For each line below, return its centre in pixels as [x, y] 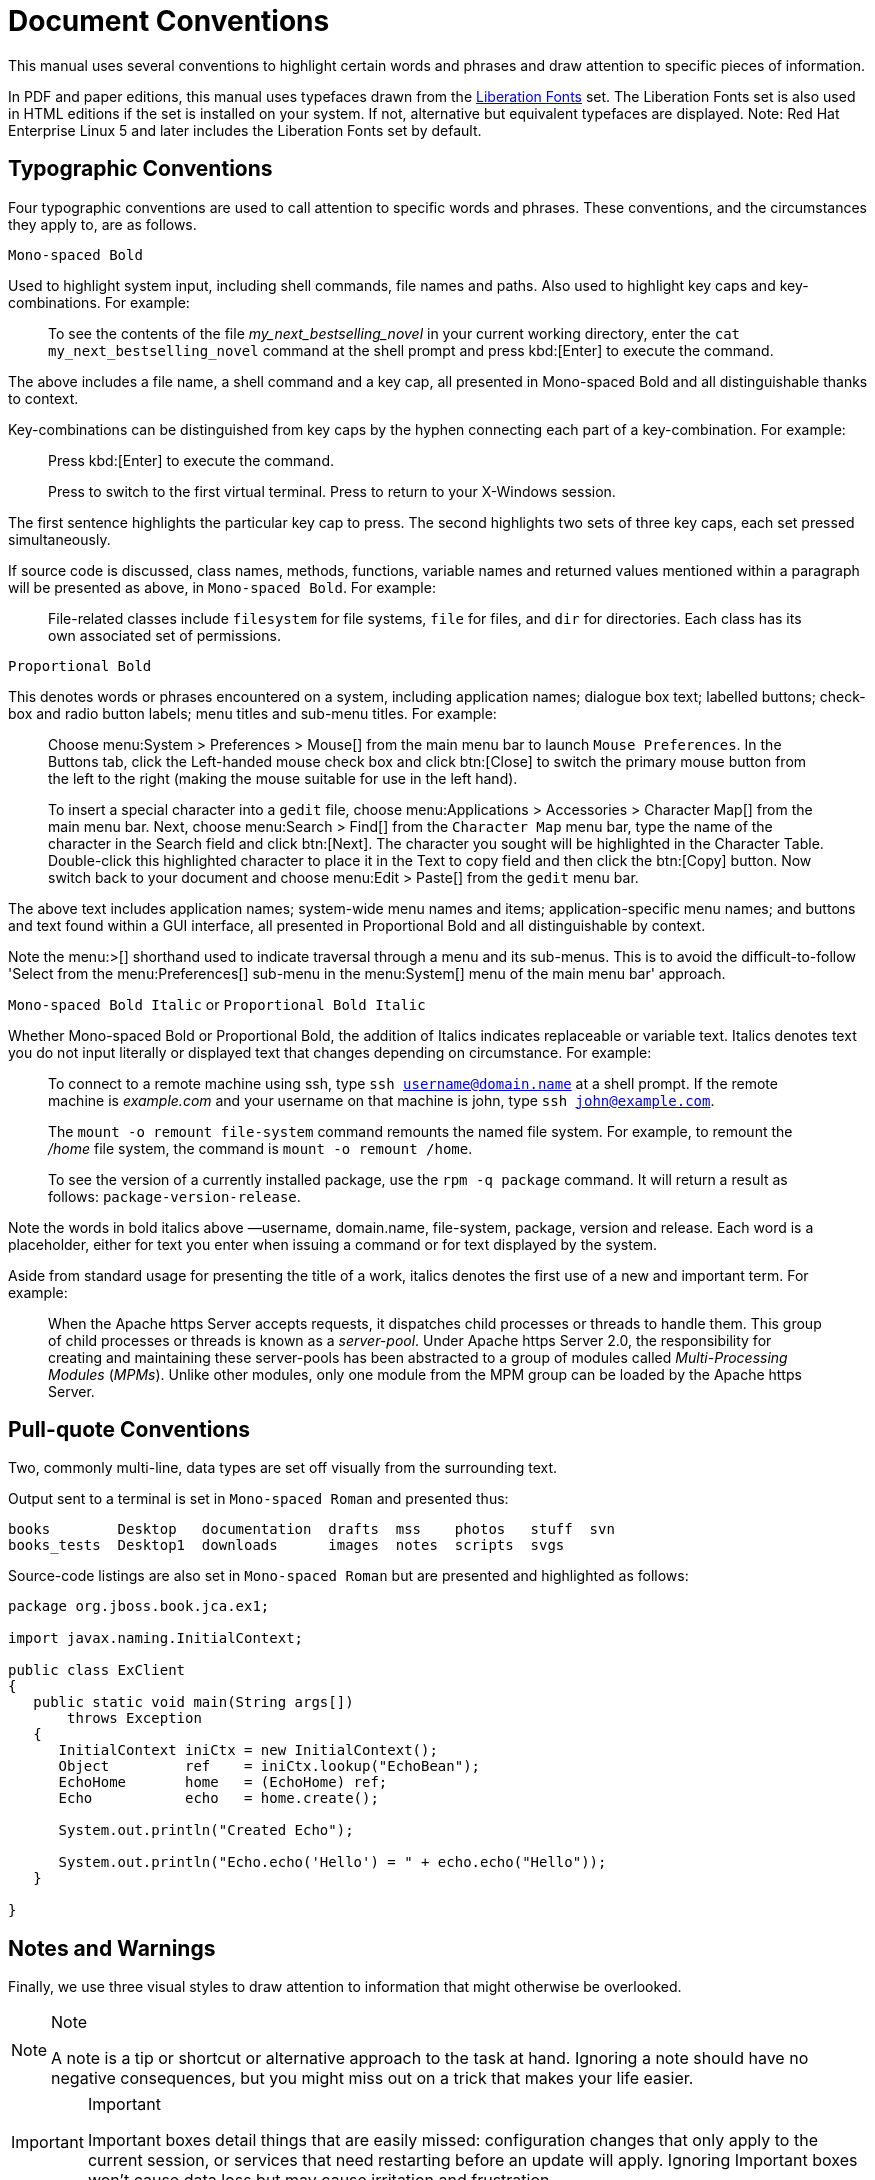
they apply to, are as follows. [102, 224]
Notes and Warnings [112, 1948]
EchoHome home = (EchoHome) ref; [223, 1782]
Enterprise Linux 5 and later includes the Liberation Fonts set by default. [245, 130]
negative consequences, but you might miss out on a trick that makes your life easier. [372, 2078]
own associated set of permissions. [164, 635]
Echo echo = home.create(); [218, 1798]
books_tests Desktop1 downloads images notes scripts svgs [286, 1545]
